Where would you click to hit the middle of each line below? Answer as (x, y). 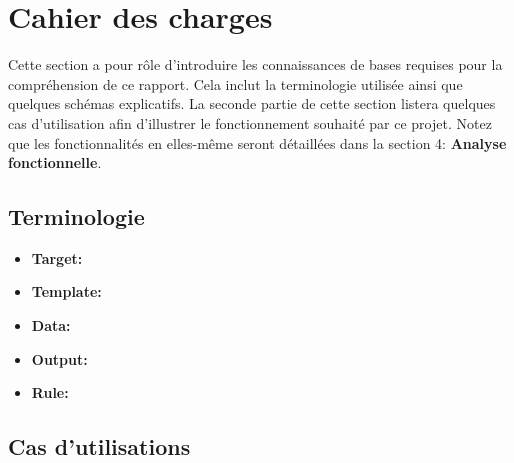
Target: (57, 257)
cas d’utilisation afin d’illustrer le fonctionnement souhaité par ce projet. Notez (250, 122)
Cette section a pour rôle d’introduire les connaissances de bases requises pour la (255, 64)
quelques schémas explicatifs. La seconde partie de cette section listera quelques (252, 103)
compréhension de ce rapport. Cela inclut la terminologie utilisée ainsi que (235, 83)
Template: (66, 291)
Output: (59, 358)
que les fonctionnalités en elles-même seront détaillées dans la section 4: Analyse (257, 142)
